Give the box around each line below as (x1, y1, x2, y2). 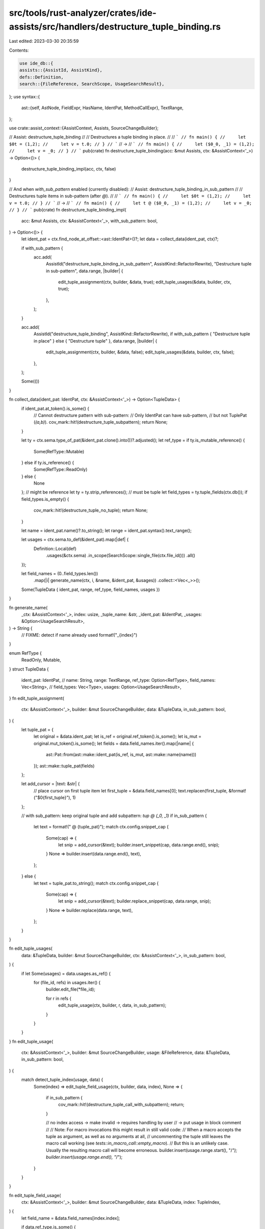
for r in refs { (46, 995, 72, 1001)
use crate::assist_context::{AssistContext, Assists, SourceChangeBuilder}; (9, 125, 159, 131)
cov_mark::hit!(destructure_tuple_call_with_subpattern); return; (58, 1102, 185, 1108)
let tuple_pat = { (21, 727, 54, 732)
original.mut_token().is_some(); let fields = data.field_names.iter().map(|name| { (33, 740, 194, 746)
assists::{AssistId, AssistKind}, (19, 67, 103, 73)
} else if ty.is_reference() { (21, 460, 75, 466)
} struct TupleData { (9, 666, 49, 672)
